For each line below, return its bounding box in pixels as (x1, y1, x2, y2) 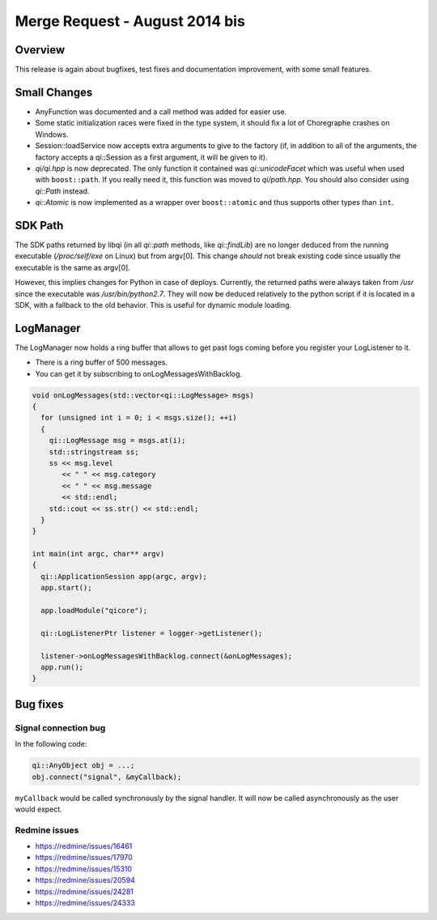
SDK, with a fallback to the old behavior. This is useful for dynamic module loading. (15, 300, 292, 309)
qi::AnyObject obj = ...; (32, 761, 135, 770)
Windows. (35, 130, 69, 139)
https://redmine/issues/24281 (35, 887, 134, 897)
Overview (15, 43, 66, 57)
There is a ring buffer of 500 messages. (35, 357, 168, 368)
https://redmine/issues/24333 (35, 897, 135, 907)
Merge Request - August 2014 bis (15, 12, 246, 30)
